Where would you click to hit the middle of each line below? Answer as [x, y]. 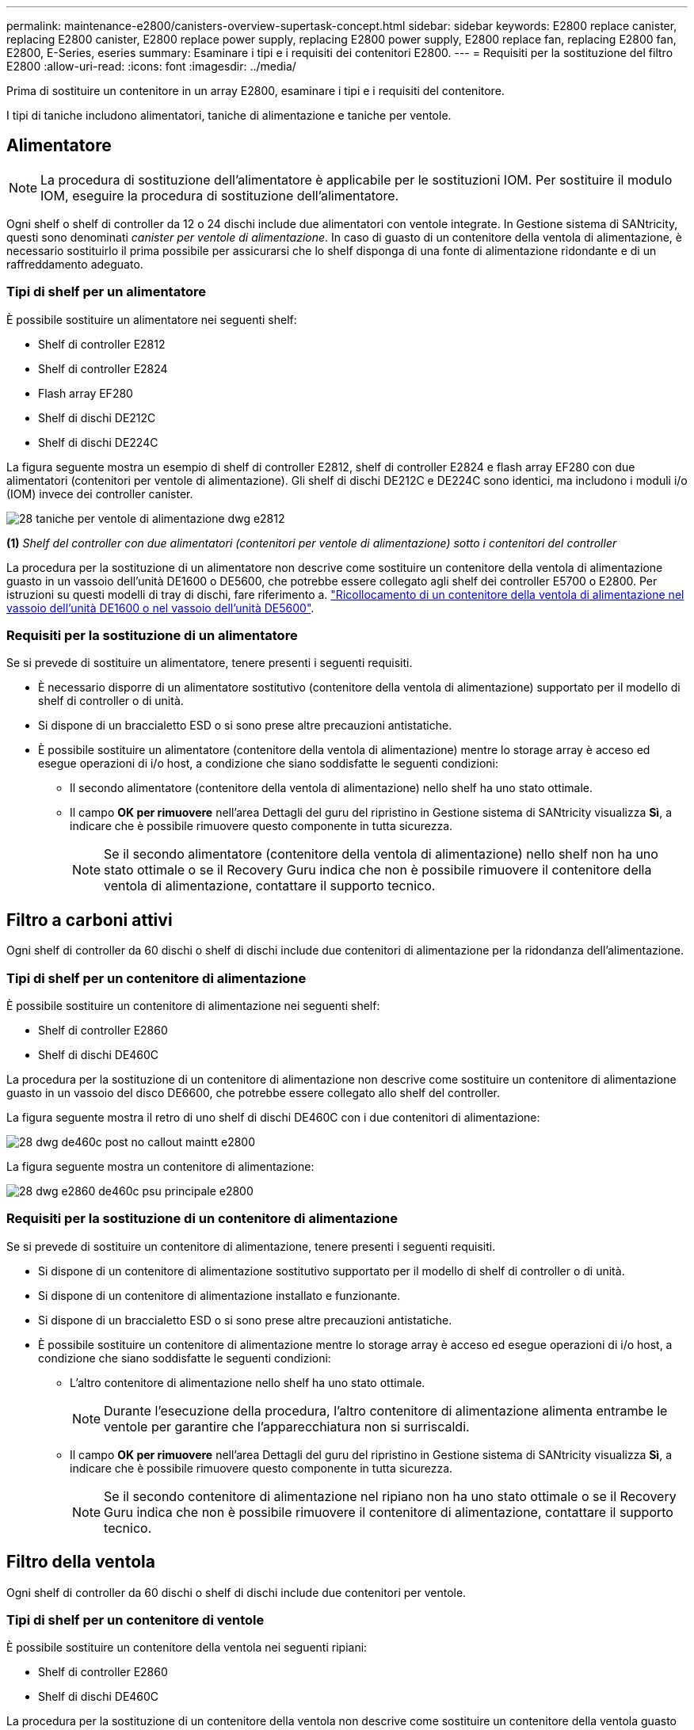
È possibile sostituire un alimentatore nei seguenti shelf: [152, 319]
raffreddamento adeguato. [75, 264]
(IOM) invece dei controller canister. [100, 493]
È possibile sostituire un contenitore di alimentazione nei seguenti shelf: [193, 1005]
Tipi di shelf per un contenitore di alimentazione [156, 978]
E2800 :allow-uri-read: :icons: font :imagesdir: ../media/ [151, 66]
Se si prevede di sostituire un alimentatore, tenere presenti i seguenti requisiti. [210, 663]
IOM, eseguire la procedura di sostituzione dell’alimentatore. [220, 195]
